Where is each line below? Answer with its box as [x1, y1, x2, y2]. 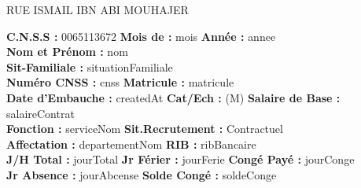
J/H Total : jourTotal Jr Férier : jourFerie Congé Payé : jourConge [6, 151, 355, 168]
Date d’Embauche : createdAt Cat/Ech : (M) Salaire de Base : [6, 89, 341, 105]
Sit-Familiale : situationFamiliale [6, 58, 173, 75]
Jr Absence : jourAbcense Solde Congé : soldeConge [6, 166, 277, 182]
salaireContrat [6, 105, 75, 121]
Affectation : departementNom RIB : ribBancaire [6, 135, 256, 152]
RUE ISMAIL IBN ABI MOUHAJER [6, 2, 189, 17]
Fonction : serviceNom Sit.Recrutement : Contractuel [6, 120, 283, 137]
